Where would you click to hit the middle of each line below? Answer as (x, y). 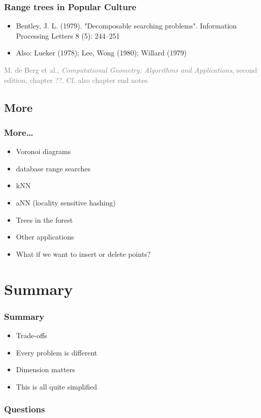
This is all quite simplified (57, 386)
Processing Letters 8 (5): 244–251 (68, 35)
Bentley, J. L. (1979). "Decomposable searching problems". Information (126, 26)
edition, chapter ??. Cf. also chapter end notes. (77, 80)
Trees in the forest (44, 219)
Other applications (45, 237)
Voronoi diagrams (43, 151)
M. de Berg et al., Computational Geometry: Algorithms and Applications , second (131, 70)
